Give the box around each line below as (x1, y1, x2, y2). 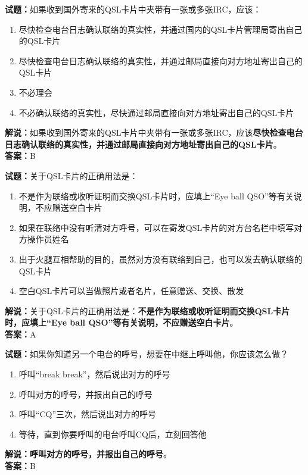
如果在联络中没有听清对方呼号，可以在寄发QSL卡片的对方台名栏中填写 (18, 221, 294, 233)
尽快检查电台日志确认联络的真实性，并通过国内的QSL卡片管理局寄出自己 (18, 23, 303, 35)
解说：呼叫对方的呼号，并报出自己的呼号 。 (5, 448, 172, 460)
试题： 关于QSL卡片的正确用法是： (5, 169, 138, 182)
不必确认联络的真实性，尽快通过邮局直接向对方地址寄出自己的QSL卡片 (18, 106, 294, 118)
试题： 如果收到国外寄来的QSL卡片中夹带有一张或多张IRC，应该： (5, 3, 262, 15)
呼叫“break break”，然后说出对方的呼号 (18, 368, 170, 380)
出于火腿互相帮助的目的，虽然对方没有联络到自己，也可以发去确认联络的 (18, 252, 303, 265)
